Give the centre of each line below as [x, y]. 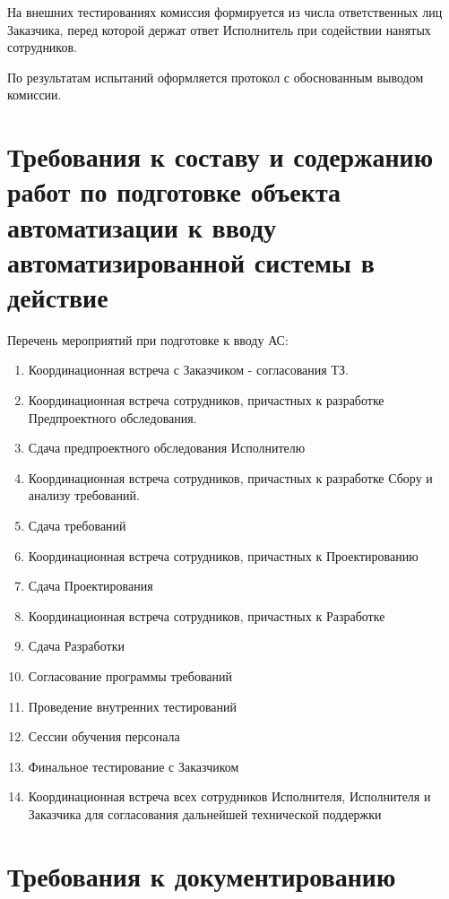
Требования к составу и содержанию [220, 156]
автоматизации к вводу [142, 226]
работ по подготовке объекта [174, 191]
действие [58, 296]
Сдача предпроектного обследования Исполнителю [167, 448]
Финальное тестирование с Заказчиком [134, 766]
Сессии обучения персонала [104, 736]
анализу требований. [84, 495]
